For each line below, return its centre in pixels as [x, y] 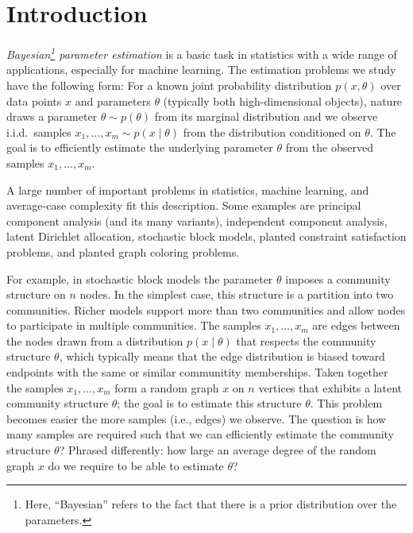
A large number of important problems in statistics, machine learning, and [188, 189]
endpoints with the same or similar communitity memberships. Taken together [197, 372]
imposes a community [338, 278]
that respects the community [306, 340]
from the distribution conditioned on [272, 131]
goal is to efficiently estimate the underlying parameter [140, 147]
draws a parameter [52, 116]
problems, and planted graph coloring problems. [123, 251]
